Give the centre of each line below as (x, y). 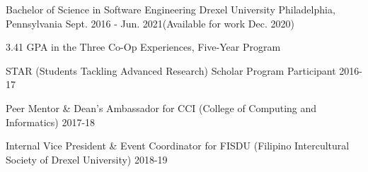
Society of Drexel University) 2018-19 (87, 159)
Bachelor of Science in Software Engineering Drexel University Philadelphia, (171, 9)
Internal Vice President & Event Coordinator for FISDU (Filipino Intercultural (178, 146)
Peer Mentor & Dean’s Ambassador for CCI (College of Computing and (161, 107)
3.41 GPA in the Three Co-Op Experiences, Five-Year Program (143, 47)
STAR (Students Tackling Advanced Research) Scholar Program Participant (171, 70)
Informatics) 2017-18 (51, 122)
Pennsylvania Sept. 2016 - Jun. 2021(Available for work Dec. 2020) (150, 23)
